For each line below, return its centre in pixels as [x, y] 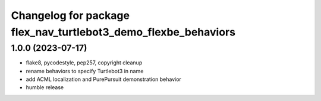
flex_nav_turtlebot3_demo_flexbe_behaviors [123, 32]
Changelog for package [70, 15]
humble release [45, 87]
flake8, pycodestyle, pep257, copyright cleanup [84, 63]
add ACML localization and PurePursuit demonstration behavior [103, 79]
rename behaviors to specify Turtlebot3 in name [85, 71]
